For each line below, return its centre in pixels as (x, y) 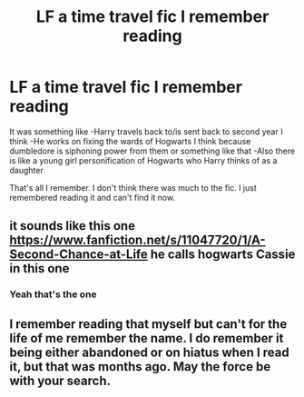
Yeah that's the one (53, 294)
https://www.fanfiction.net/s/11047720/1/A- (137, 240)
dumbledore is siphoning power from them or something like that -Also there (152, 151)
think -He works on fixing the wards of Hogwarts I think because (130, 141)
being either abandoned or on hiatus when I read (149, 352)
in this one (39, 268)
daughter (26, 170)
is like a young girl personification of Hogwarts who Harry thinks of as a (143, 160)
